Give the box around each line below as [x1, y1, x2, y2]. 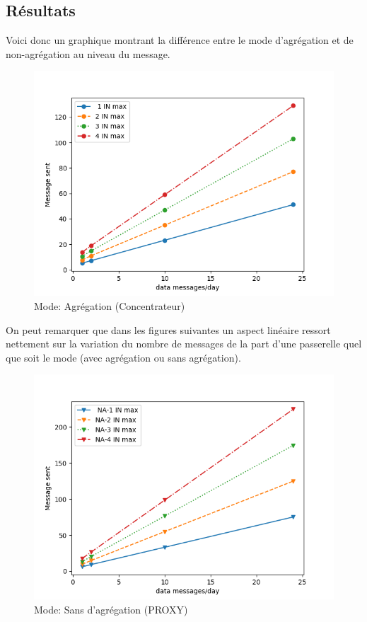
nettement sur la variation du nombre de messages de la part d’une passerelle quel [6, 336, 362, 351]
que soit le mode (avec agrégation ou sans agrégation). [6, 350, 241, 364]
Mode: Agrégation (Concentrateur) [34, 298, 185, 313]
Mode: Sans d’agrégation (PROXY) [34, 601, 188, 616]
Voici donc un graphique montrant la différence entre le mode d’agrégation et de [6, 33, 354, 47]
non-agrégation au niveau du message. [6, 46, 170, 61]
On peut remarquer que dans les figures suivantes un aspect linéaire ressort [6, 322, 331, 337]
